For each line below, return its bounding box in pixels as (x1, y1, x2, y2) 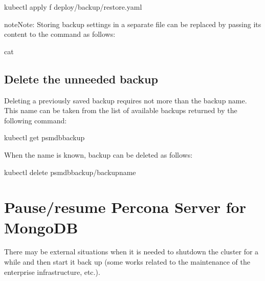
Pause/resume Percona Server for (4, 197, 246, 218)
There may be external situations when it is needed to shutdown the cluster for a (4, 246, 259, 257)
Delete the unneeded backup (4, 71, 158, 87)
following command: (4, 115, 67, 125)
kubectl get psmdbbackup (4, 132, 85, 143)
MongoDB (4, 217, 78, 237)
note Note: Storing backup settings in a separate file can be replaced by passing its (4, 18, 261, 29)
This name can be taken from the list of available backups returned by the (4, 105, 237, 116)
